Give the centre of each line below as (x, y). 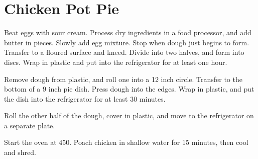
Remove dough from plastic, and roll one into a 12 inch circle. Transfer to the (123, 79)
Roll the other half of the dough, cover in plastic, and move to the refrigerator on (129, 115)
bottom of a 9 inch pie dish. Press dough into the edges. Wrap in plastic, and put (129, 89)
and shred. (20, 152)
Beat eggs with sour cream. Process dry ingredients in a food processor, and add (128, 32)
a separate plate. (30, 125)
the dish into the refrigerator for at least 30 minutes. (85, 98)
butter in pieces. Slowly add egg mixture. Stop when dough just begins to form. (127, 42)
